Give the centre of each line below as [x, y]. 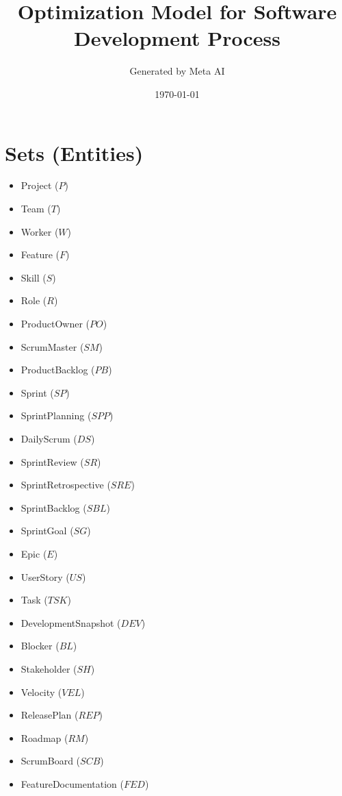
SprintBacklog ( [54, 507]
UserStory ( [45, 576]
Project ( [40, 185]
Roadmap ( [44, 737]
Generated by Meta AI [177, 71]
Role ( [34, 300]
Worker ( [40, 231]
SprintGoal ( [47, 531]
